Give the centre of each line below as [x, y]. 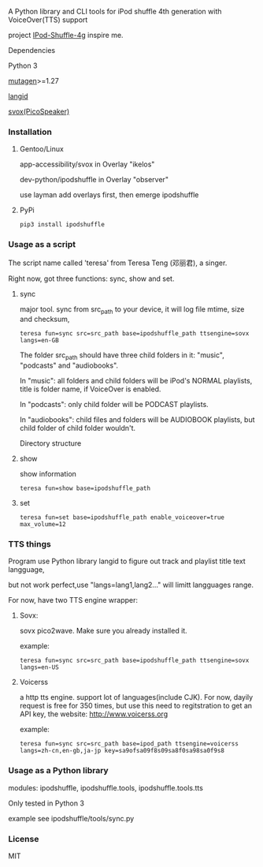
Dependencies [32, 50]
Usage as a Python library [58, 771]
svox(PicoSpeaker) [39, 111]
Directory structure [50, 443]
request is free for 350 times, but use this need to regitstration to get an [136, 706]
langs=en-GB [39, 341]
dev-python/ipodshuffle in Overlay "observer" [94, 180]
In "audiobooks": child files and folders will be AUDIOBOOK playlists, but [137, 420]
